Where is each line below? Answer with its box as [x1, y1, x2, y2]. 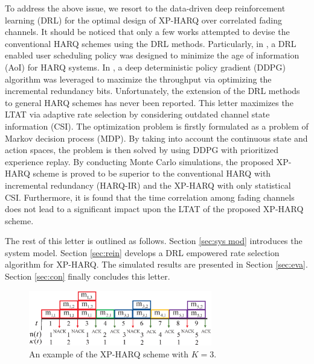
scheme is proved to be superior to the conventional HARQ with [33, 167, 271, 180]
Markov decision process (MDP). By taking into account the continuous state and [5, 131, 308, 144]
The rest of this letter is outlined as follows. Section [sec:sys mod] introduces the [5, 234, 303, 247]
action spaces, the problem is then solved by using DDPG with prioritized [5, 143, 279, 156]
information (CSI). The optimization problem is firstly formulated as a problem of [5, 119, 309, 132]
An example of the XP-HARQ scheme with [29, 347, 189, 360]
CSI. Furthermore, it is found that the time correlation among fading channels [5, 190, 295, 203]
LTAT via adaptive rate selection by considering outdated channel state [5, 108, 270, 121]
